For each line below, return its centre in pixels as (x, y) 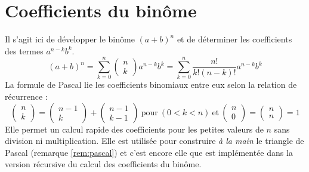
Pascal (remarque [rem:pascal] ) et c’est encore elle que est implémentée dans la (149, 152)
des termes (24, 50)
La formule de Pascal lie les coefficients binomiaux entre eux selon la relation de (151, 85)
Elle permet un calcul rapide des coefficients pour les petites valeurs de (134, 129)
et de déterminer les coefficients (234, 39)
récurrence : (26, 96)
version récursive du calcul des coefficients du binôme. (103, 164)
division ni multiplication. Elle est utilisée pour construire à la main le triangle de (154, 141)
